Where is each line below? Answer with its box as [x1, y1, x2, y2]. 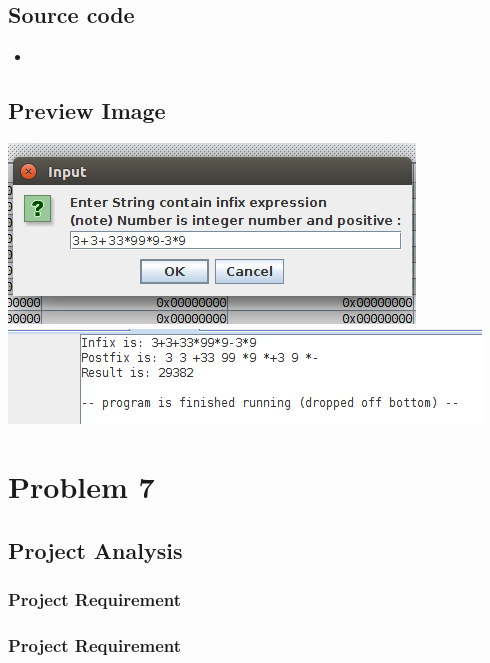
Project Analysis [8, 534, 183, 565]
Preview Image [8, 95, 166, 126]
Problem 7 [8, 466, 155, 507]
